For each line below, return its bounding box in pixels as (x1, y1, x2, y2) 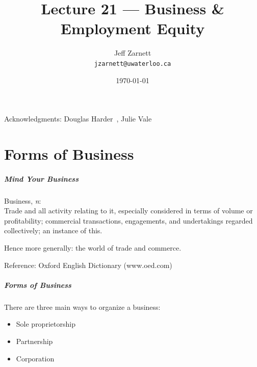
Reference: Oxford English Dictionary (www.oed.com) (4, 259, 172, 270)
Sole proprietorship (16, 319, 75, 329)
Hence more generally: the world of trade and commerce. (4, 242, 182, 253)
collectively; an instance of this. (4, 225, 102, 236)
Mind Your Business (4, 173, 79, 184)
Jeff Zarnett (114, 47, 151, 58)
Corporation (16, 353, 55, 363)
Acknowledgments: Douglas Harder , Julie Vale (4, 113, 152, 124)
